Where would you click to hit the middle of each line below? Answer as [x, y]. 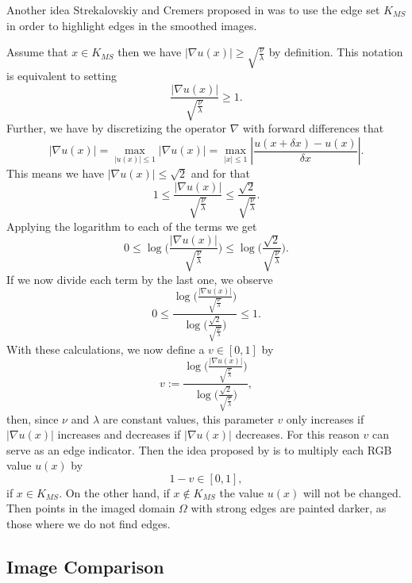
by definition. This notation [336, 52]
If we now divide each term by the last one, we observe [140, 279]
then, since [33, 418]
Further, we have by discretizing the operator [116, 128]
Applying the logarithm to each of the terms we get [132, 226]
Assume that [37, 52]
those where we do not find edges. [89, 524]
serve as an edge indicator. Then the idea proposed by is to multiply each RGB [199, 449]
